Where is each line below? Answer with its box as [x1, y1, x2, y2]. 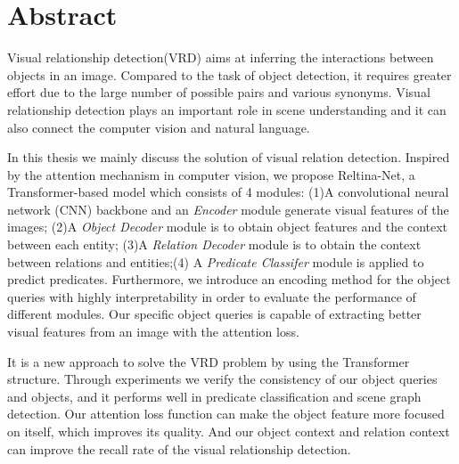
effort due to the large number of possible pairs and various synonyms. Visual [7, 83, 430, 102]
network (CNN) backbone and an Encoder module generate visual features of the [7, 199, 449, 218]
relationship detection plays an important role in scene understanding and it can [7, 100, 447, 118]
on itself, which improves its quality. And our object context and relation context [7, 422, 450, 440]
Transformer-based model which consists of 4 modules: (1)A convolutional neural [7, 183, 449, 201]
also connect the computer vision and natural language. [7, 118, 310, 136]
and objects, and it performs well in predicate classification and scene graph [7, 387, 422, 405]
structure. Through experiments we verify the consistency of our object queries [7, 370, 438, 388]
